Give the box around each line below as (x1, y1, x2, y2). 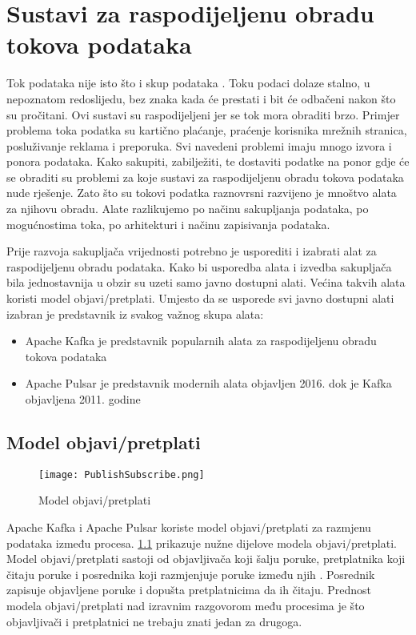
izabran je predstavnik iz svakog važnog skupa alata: (6, 305, 264, 322)
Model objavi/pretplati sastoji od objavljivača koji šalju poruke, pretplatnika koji (6, 550, 406, 567)
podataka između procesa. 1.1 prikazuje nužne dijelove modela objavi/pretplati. (6, 534, 397, 551)
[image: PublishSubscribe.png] (38, 468, 205, 480)
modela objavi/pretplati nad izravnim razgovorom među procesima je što (6, 597, 365, 614)
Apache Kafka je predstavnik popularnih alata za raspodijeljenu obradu (25, 332, 377, 349)
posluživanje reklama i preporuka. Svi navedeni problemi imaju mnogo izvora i (6, 137, 392, 154)
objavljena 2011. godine (25, 391, 141, 407)
